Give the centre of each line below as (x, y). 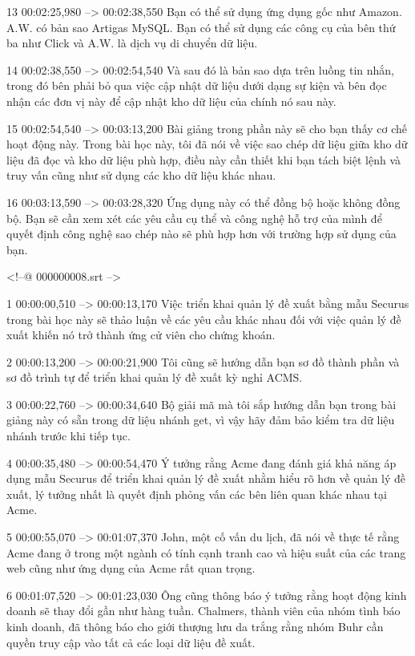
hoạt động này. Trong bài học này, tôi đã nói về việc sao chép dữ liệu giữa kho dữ (207, 144)
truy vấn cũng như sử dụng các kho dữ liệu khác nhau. (141, 175)
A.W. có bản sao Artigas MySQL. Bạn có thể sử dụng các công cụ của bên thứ (201, 27)
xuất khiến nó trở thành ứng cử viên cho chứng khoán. (141, 335)
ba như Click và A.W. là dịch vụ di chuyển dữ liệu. (132, 43)
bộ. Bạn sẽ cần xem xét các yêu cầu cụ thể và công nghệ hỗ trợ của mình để (194, 218)
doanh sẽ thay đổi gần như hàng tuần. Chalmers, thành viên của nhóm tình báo (203, 611)
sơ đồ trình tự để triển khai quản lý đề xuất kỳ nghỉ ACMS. (155, 377)
